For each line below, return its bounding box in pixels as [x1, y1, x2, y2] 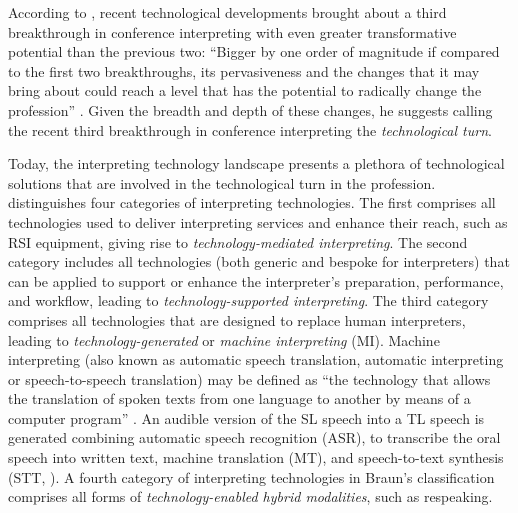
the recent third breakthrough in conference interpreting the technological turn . [8, 119, 492, 140]
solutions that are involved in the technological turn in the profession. [8, 172, 436, 193]
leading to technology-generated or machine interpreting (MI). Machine [8, 329, 440, 350]
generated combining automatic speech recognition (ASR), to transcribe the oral [8, 427, 501, 448]
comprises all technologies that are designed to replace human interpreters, [8, 309, 466, 330]
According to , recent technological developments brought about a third [8, 2, 447, 22]
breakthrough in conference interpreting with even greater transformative [8, 21, 457, 42]
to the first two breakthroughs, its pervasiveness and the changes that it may [8, 60, 480, 81]
